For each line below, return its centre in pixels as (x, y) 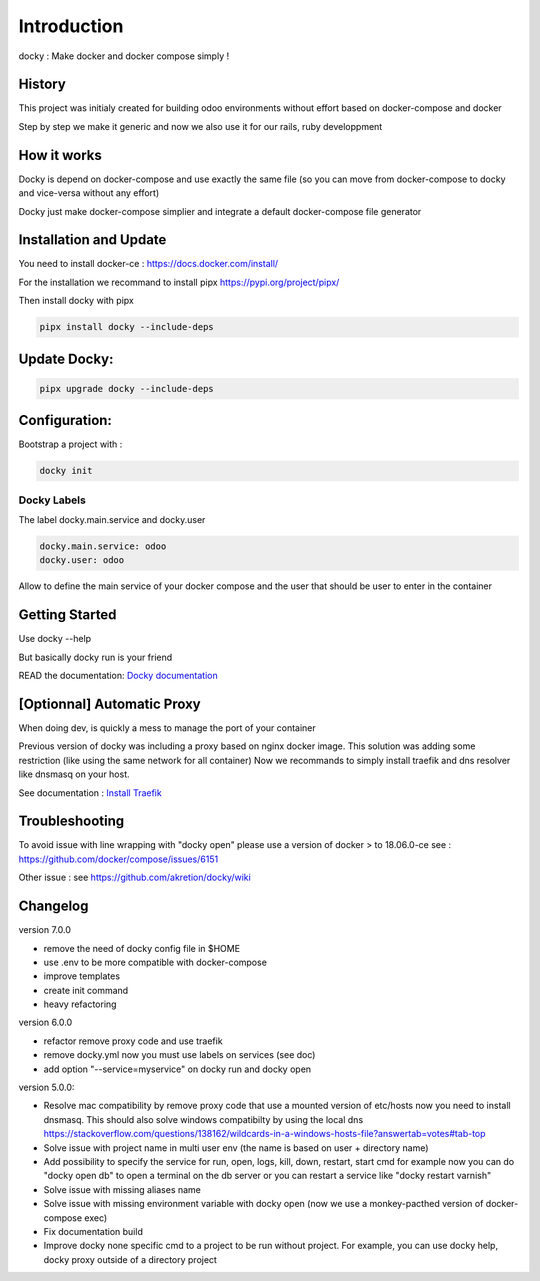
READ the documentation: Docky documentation (118, 676)
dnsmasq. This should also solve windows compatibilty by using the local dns (203, 1119)
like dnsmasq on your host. (74, 774)
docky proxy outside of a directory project (130, 1259)
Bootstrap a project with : (70, 444)
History (42, 84)
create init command (86, 990)
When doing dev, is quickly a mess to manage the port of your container (167, 727)
